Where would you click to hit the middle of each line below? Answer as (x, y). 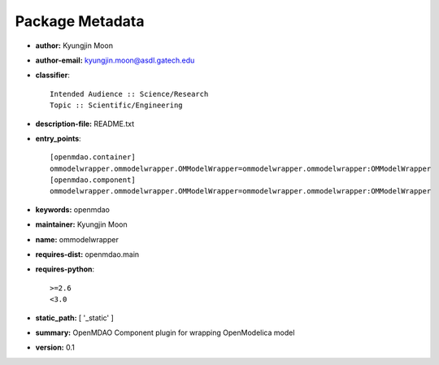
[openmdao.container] (93, 157)
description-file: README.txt (85, 124)
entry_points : (58, 138)
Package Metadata (80, 21)
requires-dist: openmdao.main (87, 254)
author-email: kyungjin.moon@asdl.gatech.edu (115, 60)
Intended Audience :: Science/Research (129, 94)
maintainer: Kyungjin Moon (81, 224)
